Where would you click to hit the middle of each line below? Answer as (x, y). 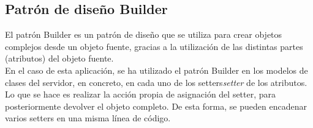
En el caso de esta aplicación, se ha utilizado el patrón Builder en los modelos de (156, 70)
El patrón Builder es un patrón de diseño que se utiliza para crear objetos (144, 34)
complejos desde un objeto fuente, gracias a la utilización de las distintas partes (154, 46)
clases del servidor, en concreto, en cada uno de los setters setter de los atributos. (156, 82)
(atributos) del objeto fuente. (59, 58)
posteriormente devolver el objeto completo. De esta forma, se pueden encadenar (156, 106)
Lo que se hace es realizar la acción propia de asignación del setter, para (141, 94)
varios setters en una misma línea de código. (88, 118)
